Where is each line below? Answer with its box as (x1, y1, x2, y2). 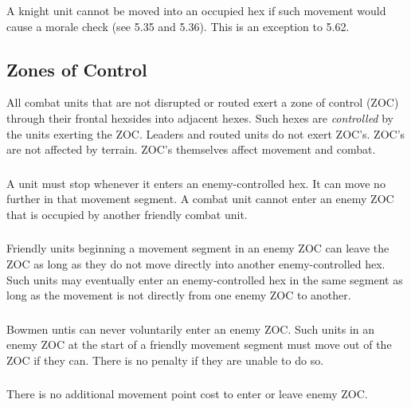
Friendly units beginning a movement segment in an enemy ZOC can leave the (6, 240, 389, 256)
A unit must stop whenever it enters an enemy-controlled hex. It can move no (6, 174, 386, 191)
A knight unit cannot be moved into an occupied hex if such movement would (6, 2, 386, 18)
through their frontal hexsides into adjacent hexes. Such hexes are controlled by (6, 109, 393, 126)
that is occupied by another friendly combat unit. (6, 205, 248, 222)
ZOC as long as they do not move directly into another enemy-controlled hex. (6, 255, 386, 272)
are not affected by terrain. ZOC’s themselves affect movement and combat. (6, 141, 376, 158)
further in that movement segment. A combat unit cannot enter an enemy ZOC (6, 190, 394, 207)
